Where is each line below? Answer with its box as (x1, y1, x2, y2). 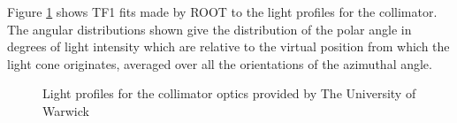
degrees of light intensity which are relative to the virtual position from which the (7, 37, 450, 56)
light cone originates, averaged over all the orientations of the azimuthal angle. (7, 54, 432, 73)
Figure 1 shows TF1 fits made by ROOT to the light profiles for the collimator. (7, 3, 438, 20)
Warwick (42, 101, 89, 119)
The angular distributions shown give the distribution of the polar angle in (7, 19, 412, 38)
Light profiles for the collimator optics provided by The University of (42, 84, 416, 103)
